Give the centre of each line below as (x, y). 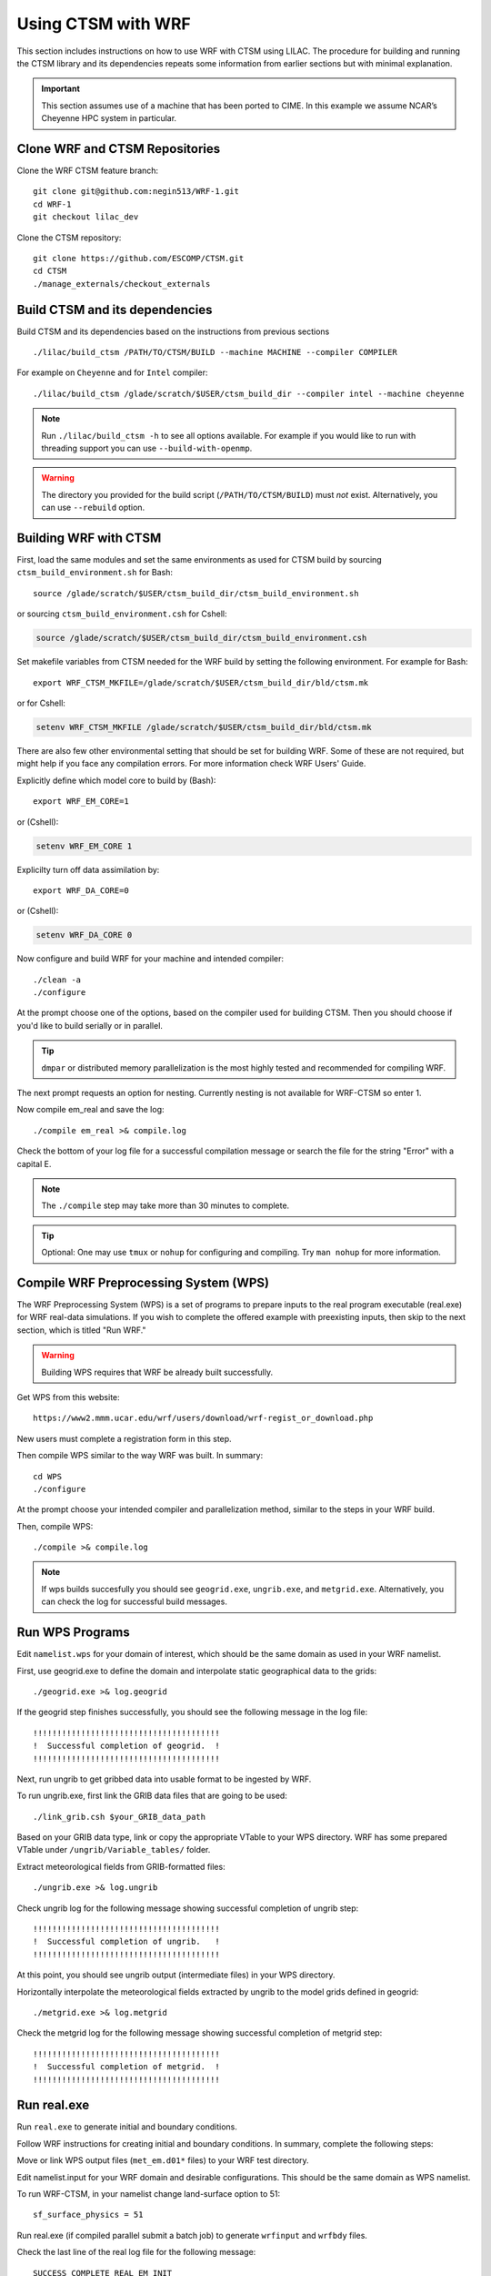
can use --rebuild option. (93, 508)
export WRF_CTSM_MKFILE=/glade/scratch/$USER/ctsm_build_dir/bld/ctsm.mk (201, 682)
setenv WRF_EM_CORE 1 (84, 846)
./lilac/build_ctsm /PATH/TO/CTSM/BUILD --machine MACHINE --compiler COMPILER (215, 352)
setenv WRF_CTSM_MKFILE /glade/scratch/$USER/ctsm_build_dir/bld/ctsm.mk (204, 727)
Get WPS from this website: (68, 1397)
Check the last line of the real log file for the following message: (136, 2252)
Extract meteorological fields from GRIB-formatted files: (121, 1866)
